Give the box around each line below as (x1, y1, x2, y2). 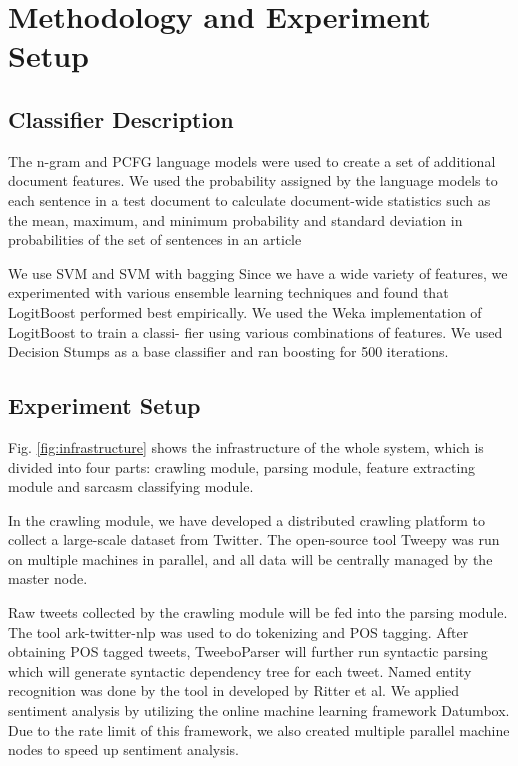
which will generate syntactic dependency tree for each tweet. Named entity (8, 660, 472, 681)
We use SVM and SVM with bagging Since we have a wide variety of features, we (8, 262, 508, 283)
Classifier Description (8, 103, 234, 134)
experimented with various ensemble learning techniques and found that (8, 282, 449, 303)
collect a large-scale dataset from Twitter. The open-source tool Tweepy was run (8, 529, 500, 550)
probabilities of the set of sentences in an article (8, 229, 302, 250)
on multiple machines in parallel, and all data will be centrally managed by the (8, 548, 493, 569)
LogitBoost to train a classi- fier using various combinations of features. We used (8, 321, 503, 342)
